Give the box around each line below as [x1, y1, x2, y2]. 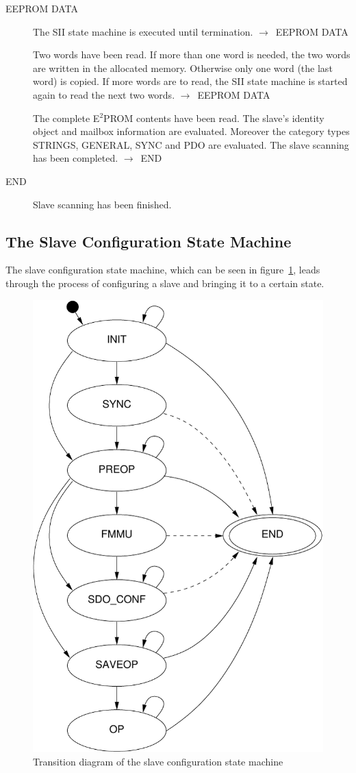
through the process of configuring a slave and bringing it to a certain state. [5, 275, 325, 290]
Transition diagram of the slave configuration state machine [33, 754, 283, 768]
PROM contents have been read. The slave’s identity [103, 110, 325, 125]
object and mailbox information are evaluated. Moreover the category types [33, 124, 350, 138]
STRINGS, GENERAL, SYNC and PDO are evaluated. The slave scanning [33, 137, 349, 151]
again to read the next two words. [33, 87, 175, 101]
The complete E [33, 110, 100, 125]
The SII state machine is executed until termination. [33, 24, 253, 38]
